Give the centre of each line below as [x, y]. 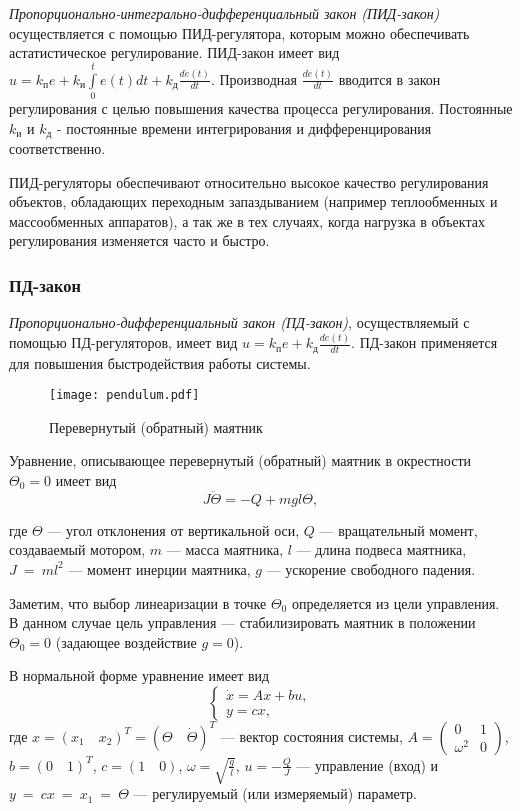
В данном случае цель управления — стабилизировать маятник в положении [242, 622]
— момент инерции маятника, [159, 568]
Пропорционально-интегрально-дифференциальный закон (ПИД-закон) [224, 13]
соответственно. [57, 147]
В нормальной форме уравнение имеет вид [139, 675]
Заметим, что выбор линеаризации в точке [138, 602]
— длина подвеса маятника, [381, 549]
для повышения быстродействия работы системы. [160, 362]
